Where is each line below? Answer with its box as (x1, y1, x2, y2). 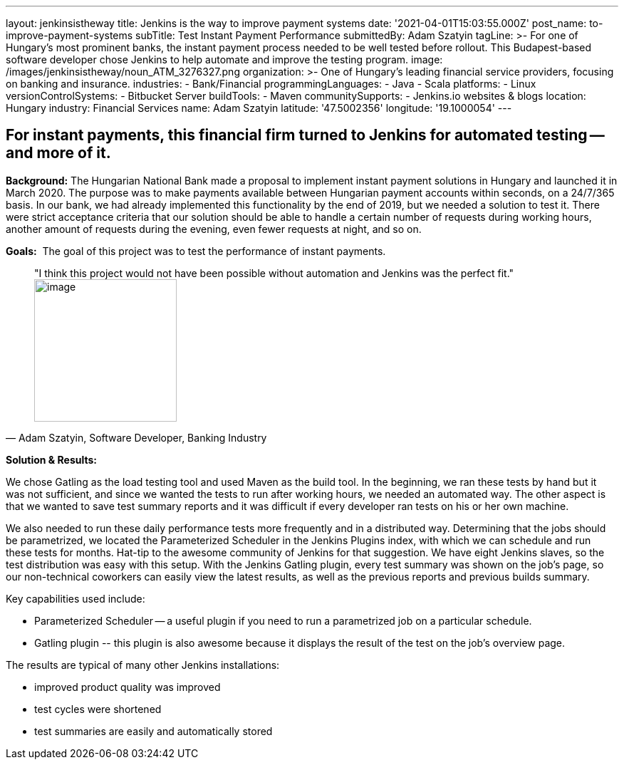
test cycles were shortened (34, 702, 162, 715)
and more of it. (6, 144, 111, 162)
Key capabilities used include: (6, 592, 145, 605)
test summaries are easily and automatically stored (34, 724, 273, 737)
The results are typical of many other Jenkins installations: (6, 658, 280, 671)
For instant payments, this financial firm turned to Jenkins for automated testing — (6, 126, 605, 145)
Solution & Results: (6, 453, 97, 466)
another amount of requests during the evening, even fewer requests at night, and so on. (6, 222, 422, 235)
